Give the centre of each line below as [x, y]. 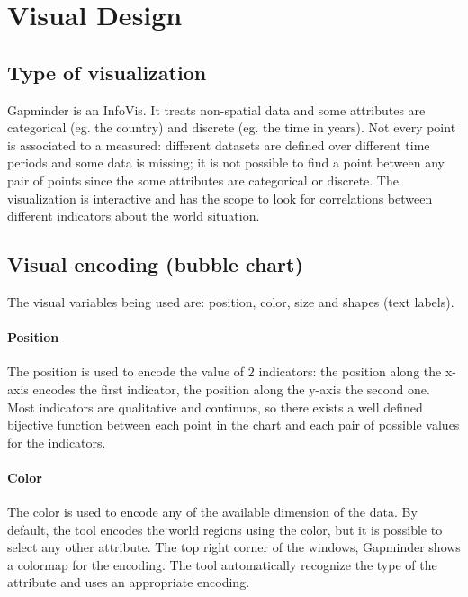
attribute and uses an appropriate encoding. [129, 582]
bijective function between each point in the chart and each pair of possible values [234, 425]
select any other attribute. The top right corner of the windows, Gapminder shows [234, 547]
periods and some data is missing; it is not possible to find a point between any [226, 163]
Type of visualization [107, 72]
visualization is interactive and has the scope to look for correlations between [220, 198]
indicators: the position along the [350, 371]
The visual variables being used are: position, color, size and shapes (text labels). [231, 301]
